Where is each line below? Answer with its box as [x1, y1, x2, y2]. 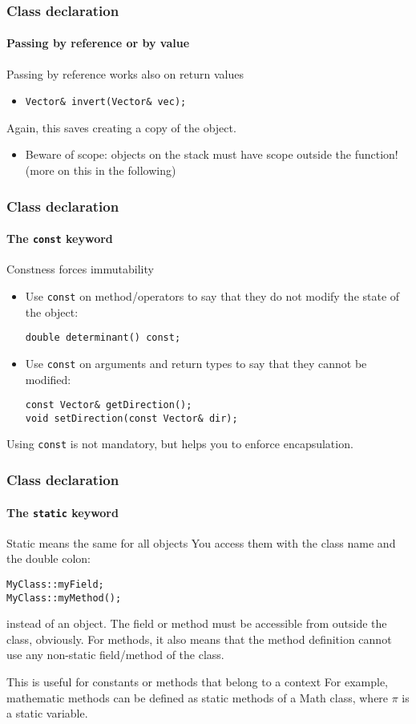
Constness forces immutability [6, 261, 154, 277]
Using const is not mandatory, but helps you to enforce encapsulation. [6, 435, 353, 452]
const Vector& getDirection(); [25, 399, 192, 411]
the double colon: [6, 550, 91, 567]
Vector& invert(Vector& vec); [25, 96, 187, 108]
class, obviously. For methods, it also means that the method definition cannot [6, 630, 392, 647]
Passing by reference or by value [6, 34, 190, 51]
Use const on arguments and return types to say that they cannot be [25, 354, 367, 371]
